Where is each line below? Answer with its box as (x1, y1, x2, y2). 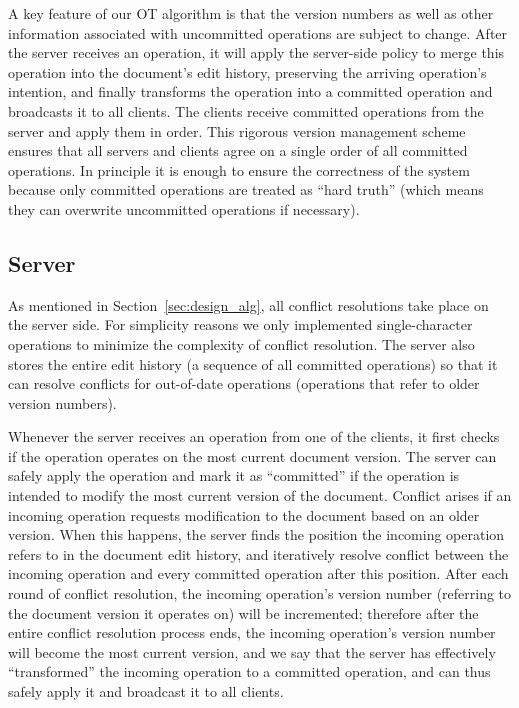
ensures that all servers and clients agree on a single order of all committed (8, 140, 468, 161)
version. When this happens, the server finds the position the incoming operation (8, 524, 505, 545)
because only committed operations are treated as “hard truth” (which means (8, 179, 484, 200)
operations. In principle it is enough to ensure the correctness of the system (8, 159, 470, 180)
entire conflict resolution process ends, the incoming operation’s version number (8, 622, 496, 643)
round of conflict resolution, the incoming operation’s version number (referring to (8, 583, 512, 604)
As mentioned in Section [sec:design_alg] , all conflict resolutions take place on (8, 294, 489, 315)
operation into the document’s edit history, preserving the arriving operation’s (8, 61, 487, 82)
